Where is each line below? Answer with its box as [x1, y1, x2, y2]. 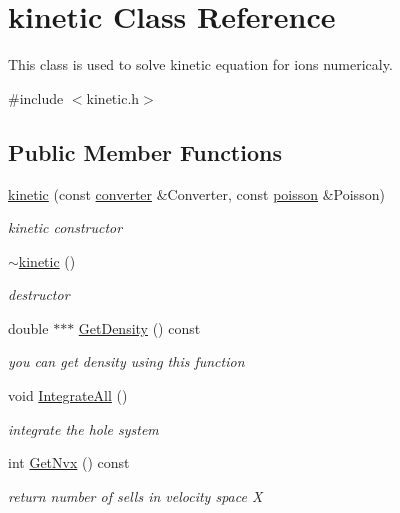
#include [8, 87, 64, 108]
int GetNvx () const [8, 452, 130, 473]
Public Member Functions [8, 136, 282, 167]
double [8, 317, 49, 338]
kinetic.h [86, 87, 140, 108]
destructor [8, 284, 70, 305]
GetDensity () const [78, 317, 201, 338]
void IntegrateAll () [8, 385, 128, 406]
